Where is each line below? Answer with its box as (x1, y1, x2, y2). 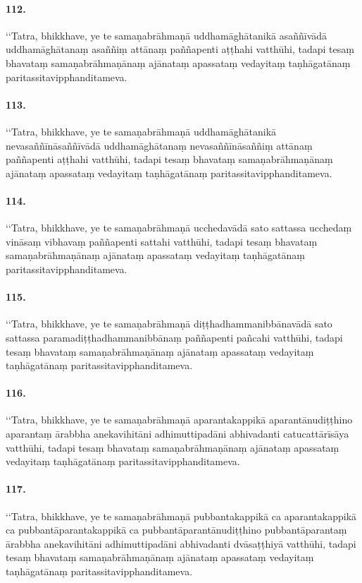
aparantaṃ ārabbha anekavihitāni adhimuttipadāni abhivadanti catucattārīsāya (6, 426, 349, 441)
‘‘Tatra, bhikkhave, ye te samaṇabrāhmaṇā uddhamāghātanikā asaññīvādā (6, 28, 327, 42)
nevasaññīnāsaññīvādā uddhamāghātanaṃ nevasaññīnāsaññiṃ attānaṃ (6, 138, 313, 152)
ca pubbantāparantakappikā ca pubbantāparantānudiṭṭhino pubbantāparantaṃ (6, 522, 347, 537)
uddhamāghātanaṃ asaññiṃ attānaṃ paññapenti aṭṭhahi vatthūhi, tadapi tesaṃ (6, 42, 354, 56)
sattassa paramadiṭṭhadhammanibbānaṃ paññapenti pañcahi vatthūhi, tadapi (6, 330, 343, 344)
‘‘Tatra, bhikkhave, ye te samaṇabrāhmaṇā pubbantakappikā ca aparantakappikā (6, 508, 357, 523)
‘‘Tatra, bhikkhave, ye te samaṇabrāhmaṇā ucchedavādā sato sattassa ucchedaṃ (6, 220, 352, 235)
